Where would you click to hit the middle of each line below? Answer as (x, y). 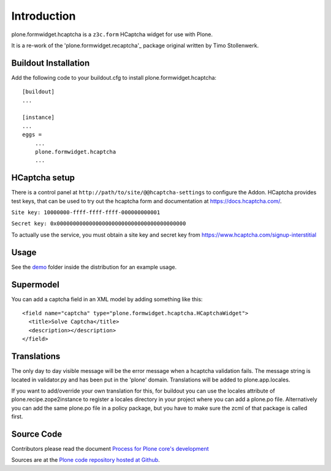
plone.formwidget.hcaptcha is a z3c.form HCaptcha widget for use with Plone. (112, 34)
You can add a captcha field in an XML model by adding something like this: (107, 299)
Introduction (44, 16)
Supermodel (35, 284)
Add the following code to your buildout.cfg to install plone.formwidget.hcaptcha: (114, 77)
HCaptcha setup (43, 178)
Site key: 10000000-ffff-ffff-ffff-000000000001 (86, 213)
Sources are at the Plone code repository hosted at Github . (86, 460)
